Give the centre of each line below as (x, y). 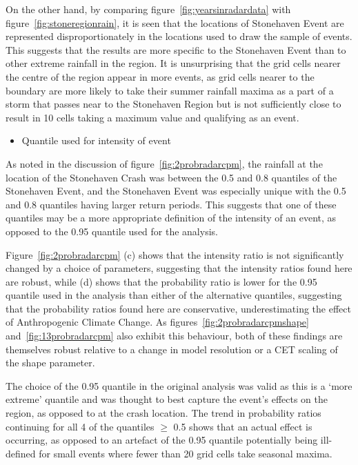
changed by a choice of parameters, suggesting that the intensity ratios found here (179, 268)
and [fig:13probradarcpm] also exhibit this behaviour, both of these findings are (174, 336)
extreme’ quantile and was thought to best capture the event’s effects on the (167, 399)
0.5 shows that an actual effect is (243, 426)
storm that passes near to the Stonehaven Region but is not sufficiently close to (173, 104)
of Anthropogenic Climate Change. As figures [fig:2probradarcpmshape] (157, 322)
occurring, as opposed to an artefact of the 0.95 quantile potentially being (162, 440)
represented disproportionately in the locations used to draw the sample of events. (179, 36)
